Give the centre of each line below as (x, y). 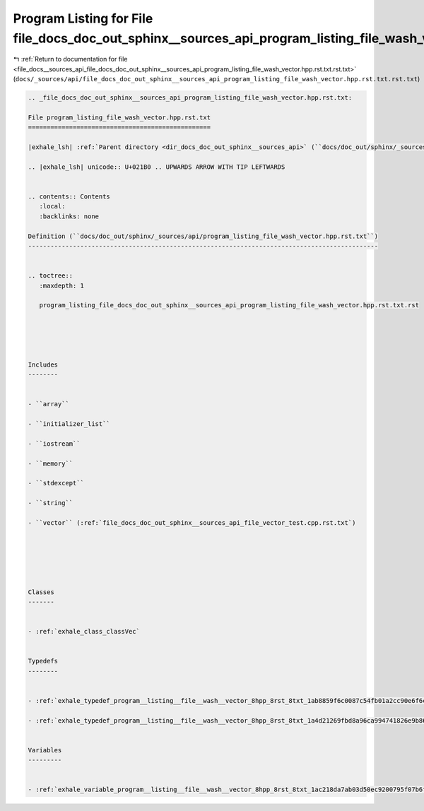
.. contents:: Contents (69, 197)
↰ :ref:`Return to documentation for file (70, 59)
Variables (45, 750)
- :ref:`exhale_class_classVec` (84, 632)
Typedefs (43, 661)
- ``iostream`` (54, 444)
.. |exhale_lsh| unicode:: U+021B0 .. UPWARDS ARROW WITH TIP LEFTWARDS (157, 167)
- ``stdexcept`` (56, 483)
